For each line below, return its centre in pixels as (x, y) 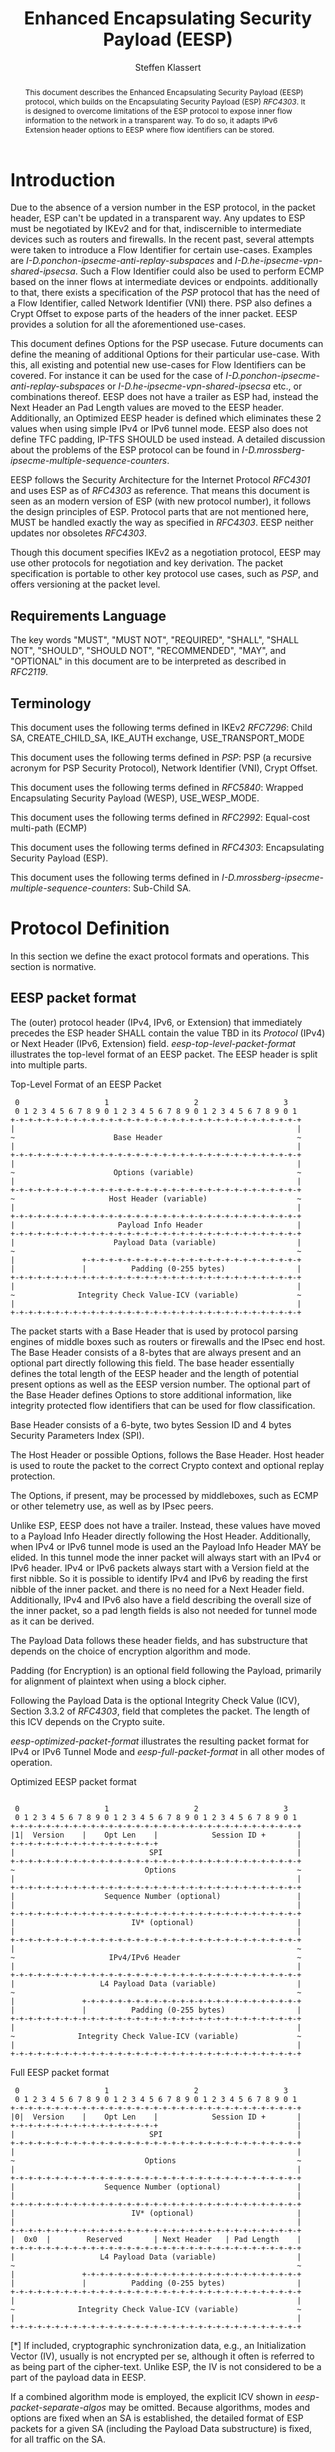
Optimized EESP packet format (73, 1781)
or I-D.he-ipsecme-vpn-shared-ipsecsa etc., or (204, 386)
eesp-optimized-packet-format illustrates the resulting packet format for (160, 1741)
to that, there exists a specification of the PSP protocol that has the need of (165, 293)
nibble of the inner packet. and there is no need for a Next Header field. (157, 1589)
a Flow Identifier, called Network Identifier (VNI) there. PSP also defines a (161, 303)
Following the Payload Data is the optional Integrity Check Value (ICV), (155, 1700)
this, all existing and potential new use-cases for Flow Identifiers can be (158, 365)
